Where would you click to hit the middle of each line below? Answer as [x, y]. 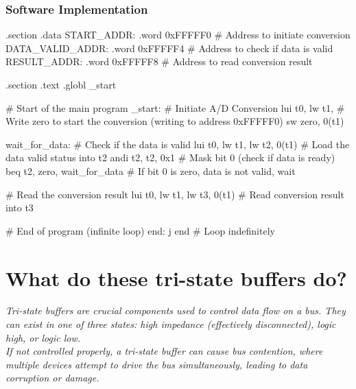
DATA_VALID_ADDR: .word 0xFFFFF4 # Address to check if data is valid [169, 48]
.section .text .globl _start [61, 84]
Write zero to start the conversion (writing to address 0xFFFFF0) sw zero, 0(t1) [175, 121]
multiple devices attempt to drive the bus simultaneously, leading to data [157, 364]
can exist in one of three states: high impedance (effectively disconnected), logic [171, 324]
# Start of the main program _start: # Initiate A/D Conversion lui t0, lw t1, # [175, 107]
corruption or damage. [52, 378]
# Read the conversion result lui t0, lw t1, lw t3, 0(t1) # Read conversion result [175, 194]
